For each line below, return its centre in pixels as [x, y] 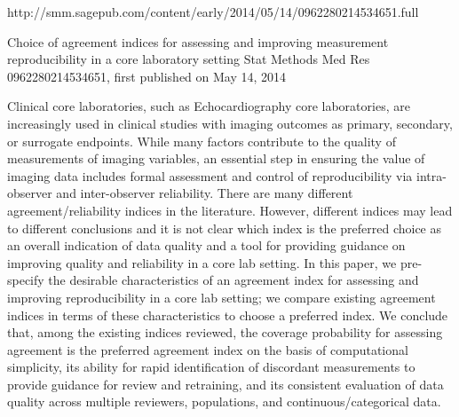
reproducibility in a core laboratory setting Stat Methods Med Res [189, 59]
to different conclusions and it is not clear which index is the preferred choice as [224, 228]
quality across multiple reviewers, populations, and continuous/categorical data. [224, 401]
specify [26, 280]
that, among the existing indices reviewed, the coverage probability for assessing [225, 332]
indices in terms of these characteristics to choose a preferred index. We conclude [228, 315]
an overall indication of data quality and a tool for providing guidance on [206, 245]
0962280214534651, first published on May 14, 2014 [147, 76]
